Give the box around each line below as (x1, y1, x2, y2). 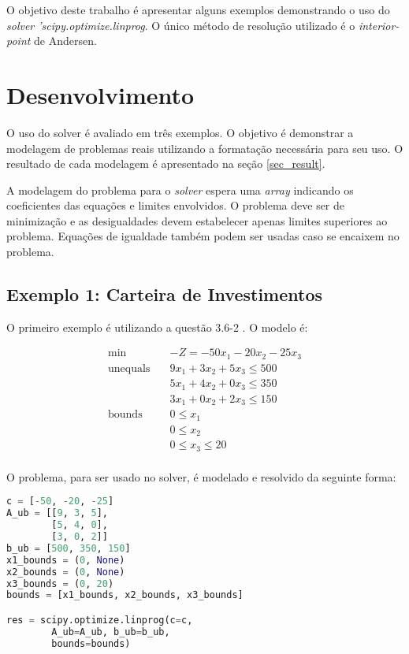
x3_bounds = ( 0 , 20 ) (6, 578, 114, 589)
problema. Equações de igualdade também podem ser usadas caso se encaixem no (6, 228, 400, 244)
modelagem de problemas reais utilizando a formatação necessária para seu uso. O (6, 139, 403, 156)
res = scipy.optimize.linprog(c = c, (6, 615, 193, 626)
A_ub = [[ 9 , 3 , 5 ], (6, 507, 108, 519)
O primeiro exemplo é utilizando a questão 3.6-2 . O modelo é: (6, 318, 308, 335)
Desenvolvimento (6, 78, 195, 110)
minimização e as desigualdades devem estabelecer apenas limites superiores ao (6, 212, 388, 229)
